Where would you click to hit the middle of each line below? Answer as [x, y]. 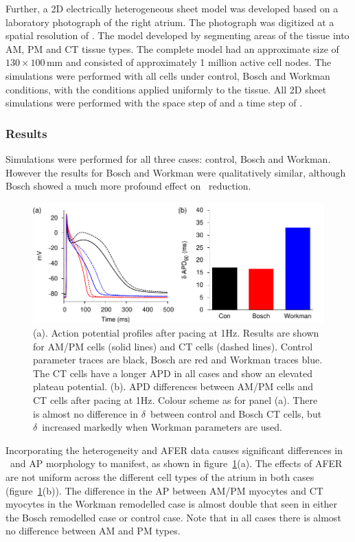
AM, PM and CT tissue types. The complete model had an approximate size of [172, 48]
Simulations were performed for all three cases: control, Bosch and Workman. [168, 158]
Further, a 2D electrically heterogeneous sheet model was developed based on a [172, 8]
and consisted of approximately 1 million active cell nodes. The [198, 62]
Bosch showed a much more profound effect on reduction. [128, 186]
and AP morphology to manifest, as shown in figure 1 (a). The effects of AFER [176, 463]
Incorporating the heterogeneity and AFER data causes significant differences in [174, 450]
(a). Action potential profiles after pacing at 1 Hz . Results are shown [176, 332]
